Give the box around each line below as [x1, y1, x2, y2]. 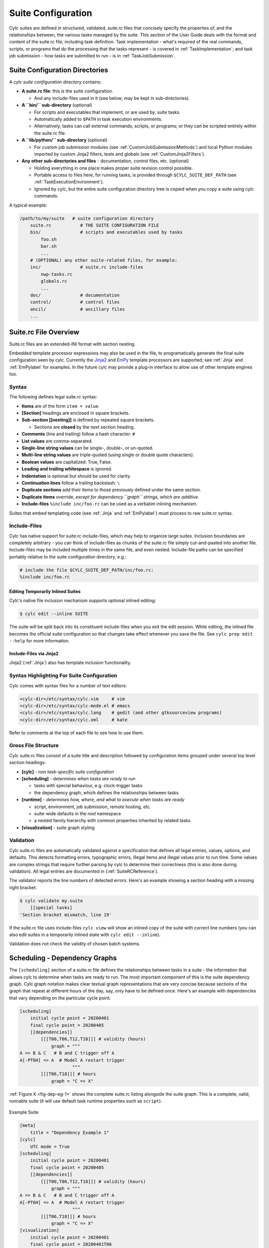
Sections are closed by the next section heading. [34, 424, 135, 430]
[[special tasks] [30, 905, 73, 911]
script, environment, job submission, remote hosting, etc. [34, 804, 151, 810]
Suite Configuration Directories [9, 65, 109, 74]
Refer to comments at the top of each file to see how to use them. [9, 729, 144, 736]
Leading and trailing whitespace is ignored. [21, 466, 113, 472]
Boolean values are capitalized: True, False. [21, 459, 112, 465]
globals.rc [40, 279, 67, 284]
